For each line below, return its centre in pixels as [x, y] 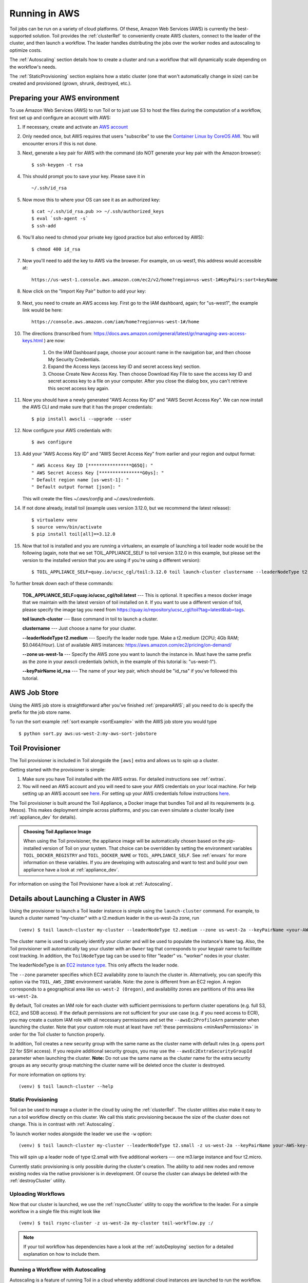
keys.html [33, 341]
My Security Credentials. [74, 359]
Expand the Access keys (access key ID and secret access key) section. [124, 366]
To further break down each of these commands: [61, 584]
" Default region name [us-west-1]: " [80, 480]
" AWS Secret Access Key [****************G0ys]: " [98, 473]
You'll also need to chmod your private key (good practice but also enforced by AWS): [113, 237]
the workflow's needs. [33, 67]
